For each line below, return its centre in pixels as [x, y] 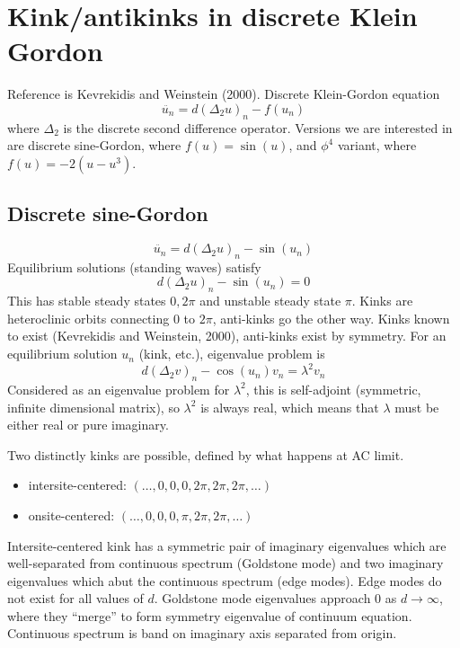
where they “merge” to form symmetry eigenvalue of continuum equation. [210, 615]
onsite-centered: [71, 515]
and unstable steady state [270, 301]
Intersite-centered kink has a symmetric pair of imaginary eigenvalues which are [227, 545]
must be [417, 407]
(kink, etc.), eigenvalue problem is [232, 354]
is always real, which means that [290, 407]
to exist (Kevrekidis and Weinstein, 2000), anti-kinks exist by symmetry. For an [227, 336]
